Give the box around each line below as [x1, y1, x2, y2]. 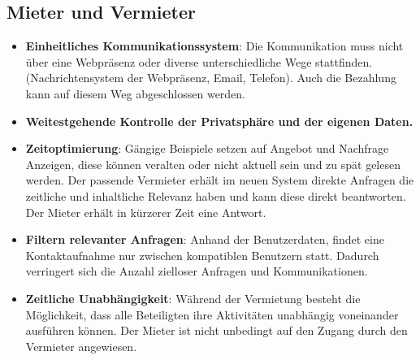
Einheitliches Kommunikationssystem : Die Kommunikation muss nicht [25, 37, 404, 54]
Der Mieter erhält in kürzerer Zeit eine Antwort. [25, 203, 266, 220]
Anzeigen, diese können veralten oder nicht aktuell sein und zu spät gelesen [25, 155, 401, 172]
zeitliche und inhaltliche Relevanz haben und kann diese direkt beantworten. [25, 187, 406, 204]
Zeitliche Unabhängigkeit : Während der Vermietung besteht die [25, 289, 361, 306]
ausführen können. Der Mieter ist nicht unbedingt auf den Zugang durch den [25, 322, 408, 339]
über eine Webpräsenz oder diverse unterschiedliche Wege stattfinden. [25, 53, 373, 70]
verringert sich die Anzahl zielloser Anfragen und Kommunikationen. [25, 262, 368, 280]
